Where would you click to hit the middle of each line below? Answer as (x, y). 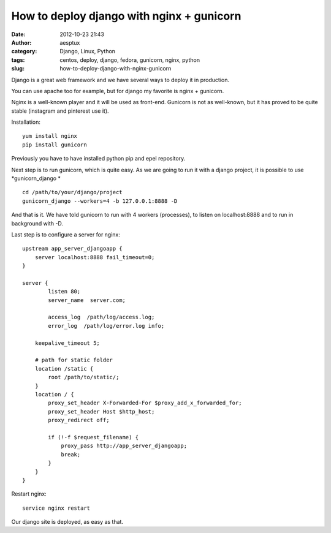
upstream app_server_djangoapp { (72, 249)
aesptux (70, 42)
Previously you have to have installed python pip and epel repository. (98, 159)
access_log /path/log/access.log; (101, 317)
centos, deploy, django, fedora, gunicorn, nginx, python (130, 60)
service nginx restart (56, 508)
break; (71, 454)
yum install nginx (50, 136)
